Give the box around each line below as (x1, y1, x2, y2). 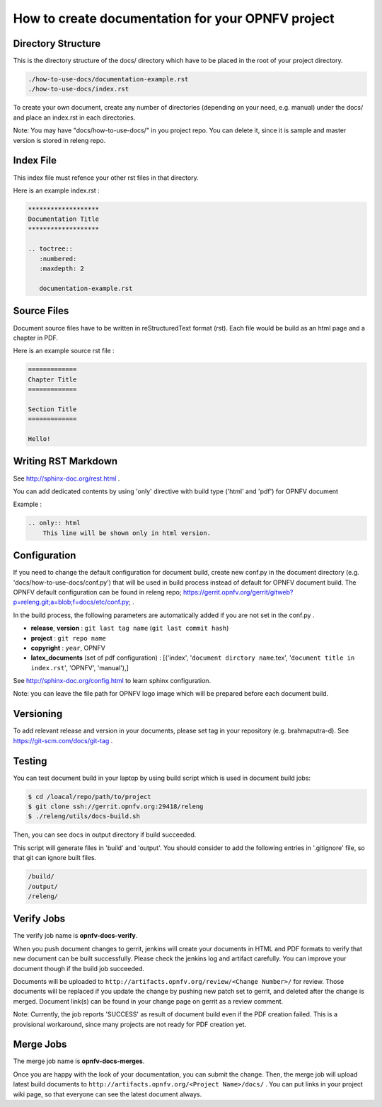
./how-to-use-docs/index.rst (28, 85, 129, 93)
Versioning (13, 708, 63, 720)
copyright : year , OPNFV (30, 643, 105, 652)
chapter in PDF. (13, 333, 58, 342)
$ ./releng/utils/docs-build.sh (28, 813, 141, 820)
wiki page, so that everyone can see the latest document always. (13, 1090, 202, 1099)
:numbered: (39, 255, 77, 263)
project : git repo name (30, 633, 106, 642)
